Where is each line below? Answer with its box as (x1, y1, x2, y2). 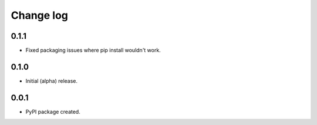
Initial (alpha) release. (25, 77, 78, 85)
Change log (11, 9, 69, 22)
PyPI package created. (25, 108, 80, 115)
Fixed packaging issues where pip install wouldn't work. (25, 47, 161, 54)
